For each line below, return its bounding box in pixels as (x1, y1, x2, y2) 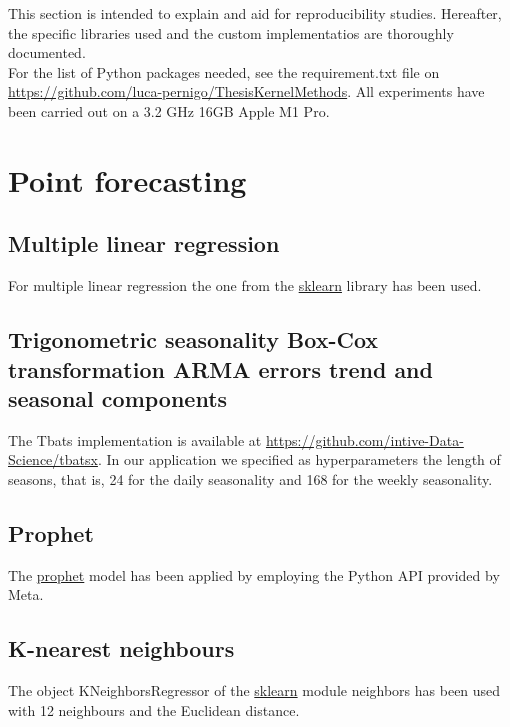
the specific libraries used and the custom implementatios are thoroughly (8, 22, 454, 43)
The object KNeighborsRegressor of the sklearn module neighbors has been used (8, 680, 501, 701)
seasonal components (8, 382, 228, 413)
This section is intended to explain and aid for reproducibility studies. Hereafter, (8, 3, 502, 23)
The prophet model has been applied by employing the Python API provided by (8, 564, 500, 585)
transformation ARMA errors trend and (8, 353, 433, 384)
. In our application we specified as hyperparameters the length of (97, 449, 501, 470)
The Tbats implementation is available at (8, 429, 262, 450)
